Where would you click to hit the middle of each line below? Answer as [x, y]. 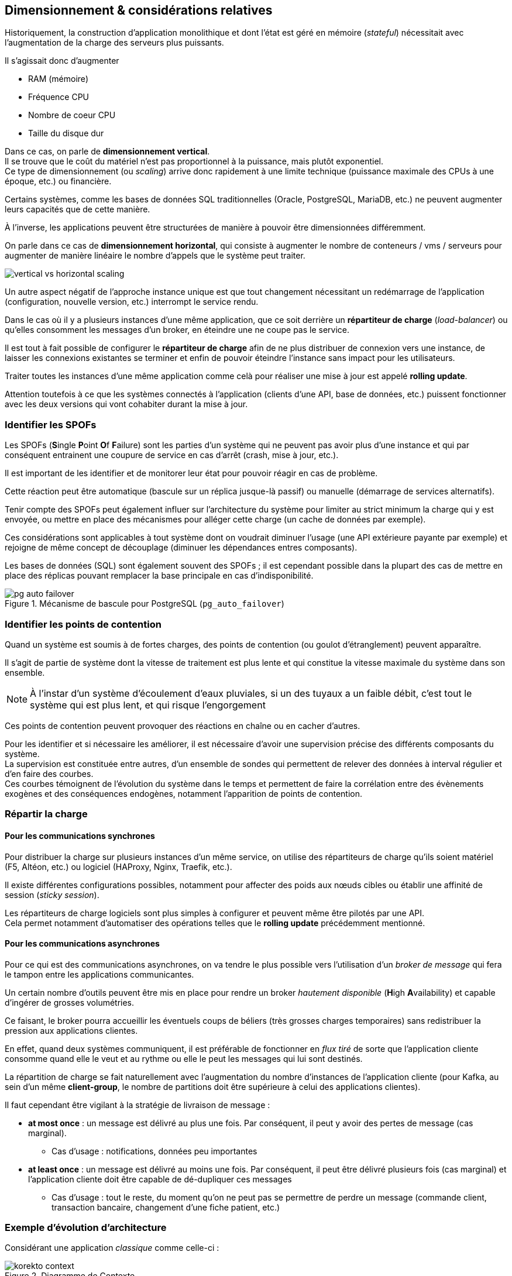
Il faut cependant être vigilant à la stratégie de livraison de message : [138, 1105]
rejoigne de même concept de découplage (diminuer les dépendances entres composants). [181, 548]
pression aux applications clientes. [71, 1030]
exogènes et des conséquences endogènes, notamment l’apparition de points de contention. [183, 793]
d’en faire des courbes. [49, 773]
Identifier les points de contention [83, 624]
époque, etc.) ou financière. [58, 181]
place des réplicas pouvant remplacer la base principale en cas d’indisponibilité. [159, 576]
